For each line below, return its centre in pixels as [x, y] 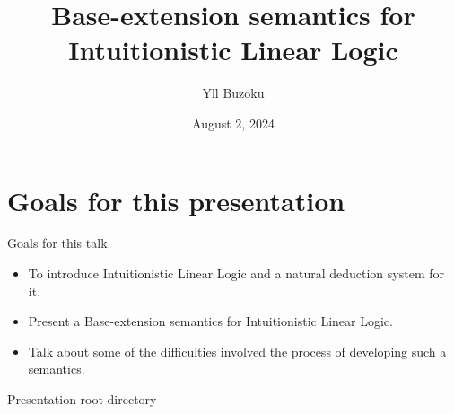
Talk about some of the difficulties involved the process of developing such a [237, 351]
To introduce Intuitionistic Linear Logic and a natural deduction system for [236, 273]
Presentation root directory [82, 399]
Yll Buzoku [233, 93]
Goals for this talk [57, 243]
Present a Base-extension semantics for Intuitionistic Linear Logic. [210, 321]
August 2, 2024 [233, 123]
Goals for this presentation [176, 200]
